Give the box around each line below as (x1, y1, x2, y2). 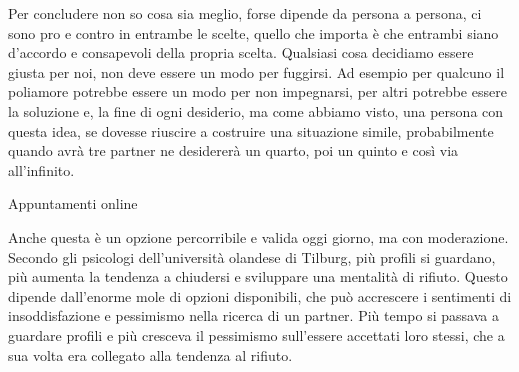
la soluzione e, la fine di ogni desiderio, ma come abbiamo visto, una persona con (8, 100, 504, 121)
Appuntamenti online (8, 193, 138, 214)
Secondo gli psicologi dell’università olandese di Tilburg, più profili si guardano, (8, 246, 496, 267)
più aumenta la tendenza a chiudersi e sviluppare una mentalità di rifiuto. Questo (8, 266, 508, 287)
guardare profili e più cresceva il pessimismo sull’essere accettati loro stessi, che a (8, 324, 505, 345)
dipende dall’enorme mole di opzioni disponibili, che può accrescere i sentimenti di (8, 285, 512, 306)
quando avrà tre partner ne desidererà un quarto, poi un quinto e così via (8, 140, 459, 161)
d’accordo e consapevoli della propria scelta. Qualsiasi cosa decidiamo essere (8, 42, 474, 63)
